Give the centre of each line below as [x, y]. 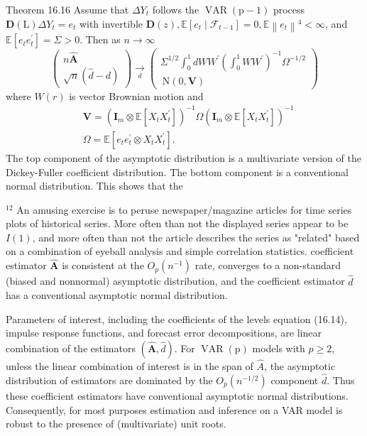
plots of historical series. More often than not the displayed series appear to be [177, 223]
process [289, 9]
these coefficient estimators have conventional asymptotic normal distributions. [177, 395]
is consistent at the [103, 265]
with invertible [111, 23]
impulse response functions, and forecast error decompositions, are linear [164, 333]
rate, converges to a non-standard [268, 265]
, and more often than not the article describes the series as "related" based [196, 237]
